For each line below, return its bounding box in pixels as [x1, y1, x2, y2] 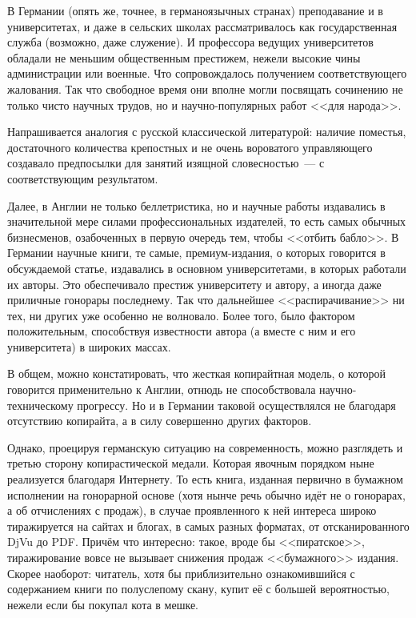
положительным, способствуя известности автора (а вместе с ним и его [7, 323, 356, 339]
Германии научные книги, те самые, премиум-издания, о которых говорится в [7, 244, 386, 261]
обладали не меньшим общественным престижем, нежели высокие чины [7, 49, 361, 66]
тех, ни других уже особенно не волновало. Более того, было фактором [7, 307, 355, 323]
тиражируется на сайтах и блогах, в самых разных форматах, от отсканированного [7, 517, 410, 534]
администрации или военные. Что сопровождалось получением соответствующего [7, 65, 407, 82]
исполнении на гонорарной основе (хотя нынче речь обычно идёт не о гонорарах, [7, 486, 406, 503]
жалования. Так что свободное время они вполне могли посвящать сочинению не [7, 80, 403, 97]
